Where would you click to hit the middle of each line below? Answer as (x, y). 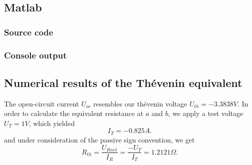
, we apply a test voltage (206, 113)
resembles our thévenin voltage (140, 103)
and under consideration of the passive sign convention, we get (100, 139)
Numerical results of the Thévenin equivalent (123, 82)
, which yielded (52, 123)
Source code (29, 32)
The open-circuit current (42, 103)
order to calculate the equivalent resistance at (74, 113)
